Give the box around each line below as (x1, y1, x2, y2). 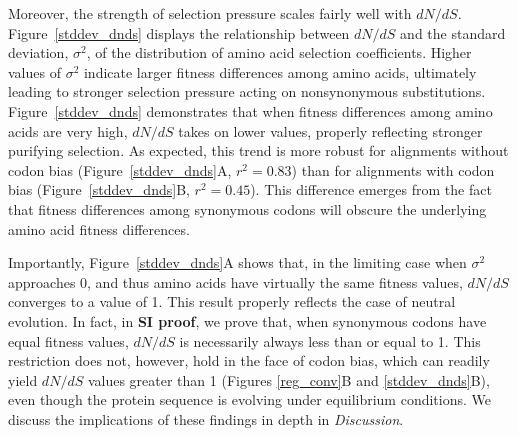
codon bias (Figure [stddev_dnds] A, (8, 159, 232, 180)
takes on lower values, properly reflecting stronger (178, 120, 483, 141)
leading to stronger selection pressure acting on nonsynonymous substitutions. (8, 81, 486, 102)
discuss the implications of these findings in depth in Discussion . (8, 408, 404, 429)
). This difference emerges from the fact (250, 179, 492, 200)
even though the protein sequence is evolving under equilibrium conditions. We (8, 389, 491, 410)
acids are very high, (8, 120, 128, 141)
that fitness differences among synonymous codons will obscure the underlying (8, 198, 487, 219)
